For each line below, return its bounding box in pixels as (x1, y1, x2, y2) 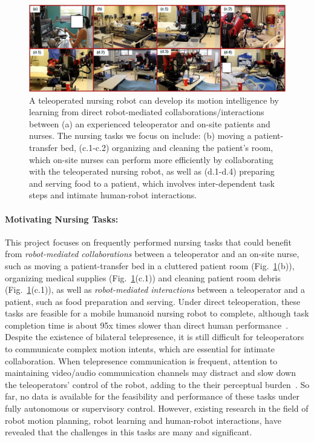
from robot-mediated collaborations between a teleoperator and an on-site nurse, (5, 247, 299, 260)
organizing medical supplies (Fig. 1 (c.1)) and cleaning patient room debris (5, 271, 281, 284)
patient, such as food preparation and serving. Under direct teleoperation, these (5, 295, 301, 307)
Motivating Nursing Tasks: (5, 212, 119, 225)
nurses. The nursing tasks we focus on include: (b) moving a (29, 129, 252, 142)
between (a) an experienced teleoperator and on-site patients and (29, 117, 270, 130)
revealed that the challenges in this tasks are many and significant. (5, 426, 252, 438)
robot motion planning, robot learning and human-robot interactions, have (5, 414, 281, 426)
